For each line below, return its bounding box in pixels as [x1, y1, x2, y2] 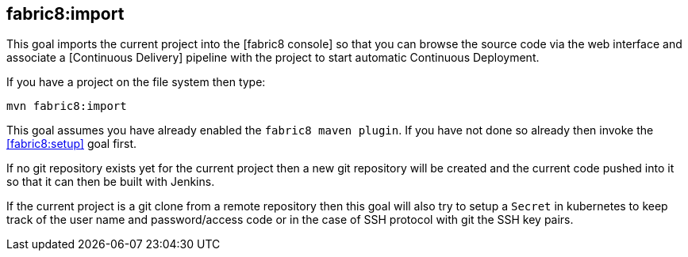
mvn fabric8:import [6, 100, 127, 113]
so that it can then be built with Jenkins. [6, 175, 215, 189]
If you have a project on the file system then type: [6, 75, 266, 89]
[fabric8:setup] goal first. [6, 137, 137, 151]
